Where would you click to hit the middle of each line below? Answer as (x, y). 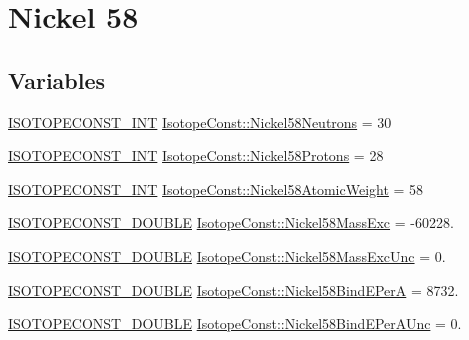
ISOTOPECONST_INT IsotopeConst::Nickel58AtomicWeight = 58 (216, 188)
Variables (57, 79)
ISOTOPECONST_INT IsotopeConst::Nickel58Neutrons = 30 (200, 121)
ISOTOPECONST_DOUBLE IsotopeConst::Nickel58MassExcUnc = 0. (227, 255)
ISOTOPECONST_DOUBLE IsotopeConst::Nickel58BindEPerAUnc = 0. (235, 323)
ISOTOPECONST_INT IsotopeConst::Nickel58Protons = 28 (196, 155)
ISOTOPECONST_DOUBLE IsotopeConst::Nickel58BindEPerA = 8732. (233, 289)
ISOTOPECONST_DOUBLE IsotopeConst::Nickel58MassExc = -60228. (231, 222)
